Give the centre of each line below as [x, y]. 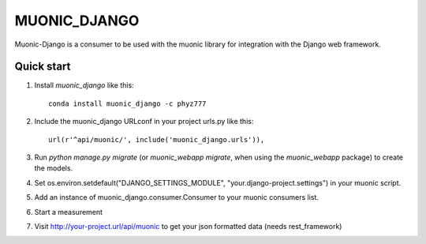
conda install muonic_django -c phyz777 [127, 103]
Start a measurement [68, 212]
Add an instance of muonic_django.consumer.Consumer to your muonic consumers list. [177, 197]
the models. [54, 168]
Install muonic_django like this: [84, 85]
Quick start [43, 67]
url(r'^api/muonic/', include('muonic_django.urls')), [157, 139]
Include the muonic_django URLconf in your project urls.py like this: [144, 122]
